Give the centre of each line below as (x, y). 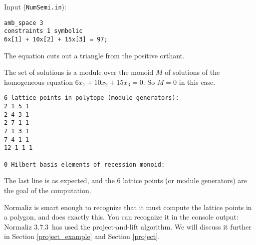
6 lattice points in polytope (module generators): (92, 98)
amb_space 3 (24, 23)
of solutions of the (192, 72)
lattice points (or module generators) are (185, 180)
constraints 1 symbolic (43, 31)
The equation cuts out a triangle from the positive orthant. (94, 55)
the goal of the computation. (48, 190)
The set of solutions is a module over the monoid (79, 72)
